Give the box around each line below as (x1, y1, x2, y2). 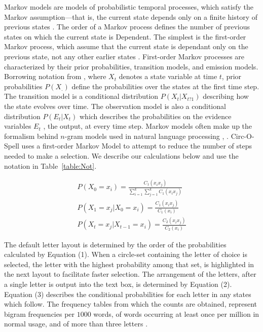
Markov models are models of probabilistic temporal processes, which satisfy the (4, 2, 253, 12)
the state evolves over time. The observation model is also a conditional (4, 100, 226, 111)
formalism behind (4, 130, 58, 141)
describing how (203, 91, 249, 101)
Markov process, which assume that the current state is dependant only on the (4, 41, 248, 52)
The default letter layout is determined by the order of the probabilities (4, 239, 227, 249)
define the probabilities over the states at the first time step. (71, 81, 259, 91)
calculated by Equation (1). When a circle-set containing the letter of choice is (4, 249, 247, 260)
